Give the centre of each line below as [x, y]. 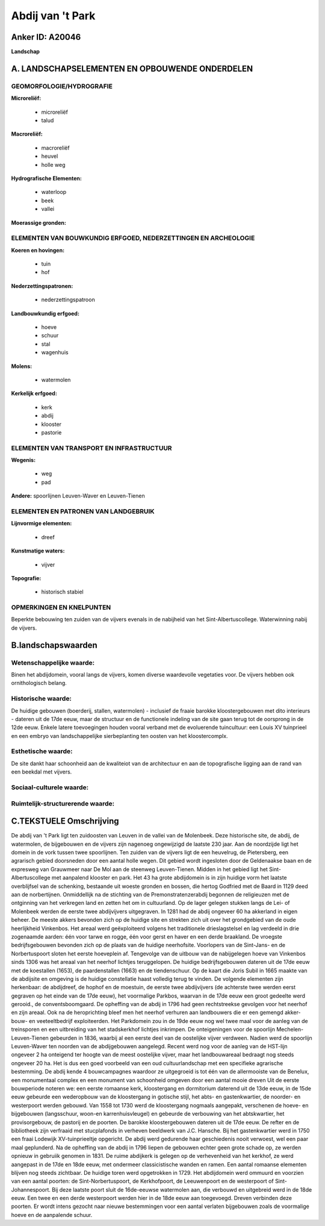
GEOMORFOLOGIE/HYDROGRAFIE [62, 86]
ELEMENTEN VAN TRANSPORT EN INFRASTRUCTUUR [91, 448]
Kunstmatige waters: [38, 551]
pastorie [51, 432]
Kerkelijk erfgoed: [34, 393]
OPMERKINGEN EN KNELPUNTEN [61, 607]
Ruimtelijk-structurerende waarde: [63, 803]
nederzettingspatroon [68, 300]
